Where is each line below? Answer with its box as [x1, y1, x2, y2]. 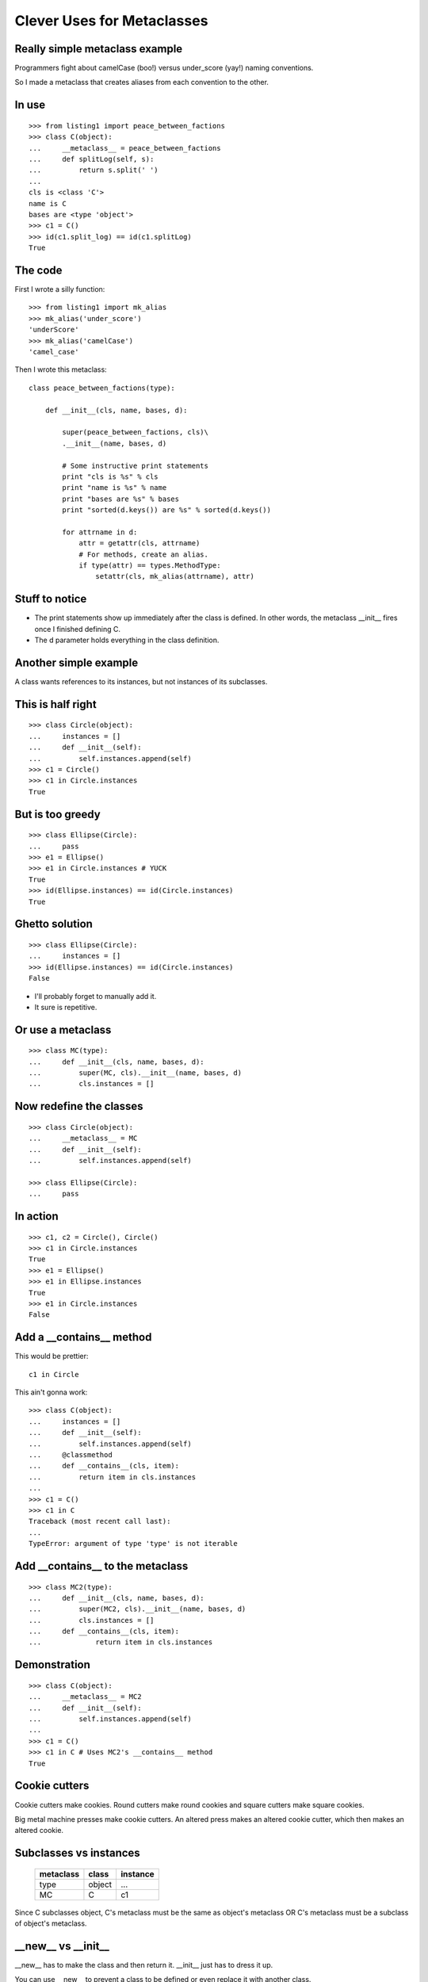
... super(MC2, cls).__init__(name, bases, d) [29, 1605, 246, 1613]
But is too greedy [14, 807, 101, 821]
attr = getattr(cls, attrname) [78, 539, 201, 548]
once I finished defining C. [34, 624, 121, 633]
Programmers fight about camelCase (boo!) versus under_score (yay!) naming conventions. [14, 63, 314, 73]
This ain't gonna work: [14, 1387, 88, 1397]
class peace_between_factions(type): [29, 383, 176, 392]
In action [14, 1210, 59, 1223]
